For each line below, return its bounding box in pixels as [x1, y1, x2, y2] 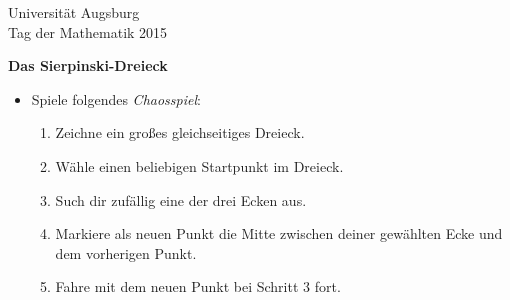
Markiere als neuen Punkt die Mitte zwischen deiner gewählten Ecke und [55, 223, 503, 244]
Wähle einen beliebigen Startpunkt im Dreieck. [55, 155, 344, 176]
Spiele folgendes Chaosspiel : [31, 88, 201, 109]
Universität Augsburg [8, 2, 140, 22]
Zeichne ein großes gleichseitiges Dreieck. [55, 122, 305, 143]
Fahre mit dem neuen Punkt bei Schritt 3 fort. [55, 276, 341, 297]
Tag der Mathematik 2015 [8, 21, 168, 42]
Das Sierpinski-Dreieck [8, 55, 168, 76]
